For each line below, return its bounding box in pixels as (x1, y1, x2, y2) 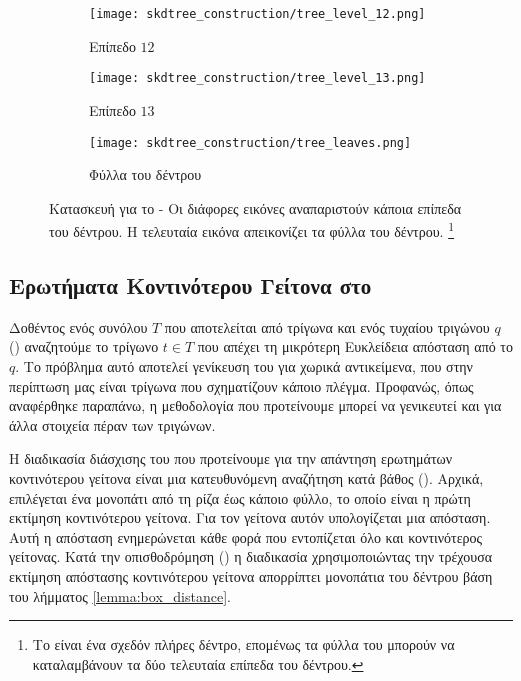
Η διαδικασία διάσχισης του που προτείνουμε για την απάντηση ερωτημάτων (9, 448, 453, 469)
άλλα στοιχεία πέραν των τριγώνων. (9, 414, 216, 435)
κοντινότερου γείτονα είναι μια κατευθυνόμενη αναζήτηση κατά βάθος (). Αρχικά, (9, 467, 484, 488)
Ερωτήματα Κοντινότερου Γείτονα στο (9, 269, 372, 300)
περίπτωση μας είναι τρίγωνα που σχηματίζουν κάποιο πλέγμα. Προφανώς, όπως (9, 375, 474, 396)
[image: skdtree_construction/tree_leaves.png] (89, 135, 412, 150)
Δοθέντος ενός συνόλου (9, 316, 148, 337)
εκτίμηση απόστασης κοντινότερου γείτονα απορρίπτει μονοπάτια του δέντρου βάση (9, 565, 493, 586)
